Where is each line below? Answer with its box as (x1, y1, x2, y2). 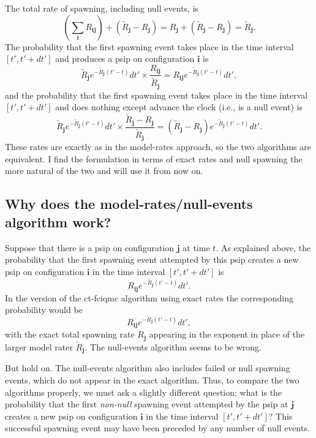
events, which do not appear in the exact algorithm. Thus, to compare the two (5, 373, 299, 386)
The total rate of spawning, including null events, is (5, 2, 199, 14)
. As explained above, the (216, 241, 311, 254)
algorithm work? (5, 212, 111, 231)
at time (182, 241, 210, 254)
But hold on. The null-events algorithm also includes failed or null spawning (5, 361, 290, 374)
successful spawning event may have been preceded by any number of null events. (5, 421, 310, 434)
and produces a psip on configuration (55, 52, 195, 65)
